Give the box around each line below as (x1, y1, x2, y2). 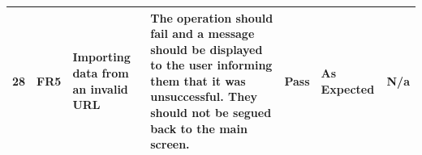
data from (72, 65, 129, 82)
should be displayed (150, 40, 263, 57)
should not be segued (150, 104, 272, 121)
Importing (72, 48, 131, 65)
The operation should (150, 9, 273, 26)
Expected (321, 80, 375, 97)
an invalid (72, 80, 128, 97)
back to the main (150, 119, 248, 136)
